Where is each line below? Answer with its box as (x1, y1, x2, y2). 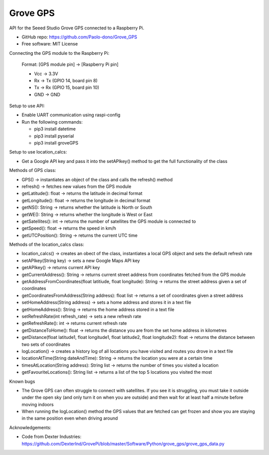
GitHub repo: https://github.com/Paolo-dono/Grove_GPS (21, 34, 137, 40)
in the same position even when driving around (21, 415, 118, 421)
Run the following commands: (21, 119, 83, 125)
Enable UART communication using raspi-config (21, 112, 121, 118)
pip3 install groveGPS (34, 140, 79, 146)
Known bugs (9, 378, 35, 384)
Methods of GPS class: (9, 167, 56, 173)
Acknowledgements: (9, 424, 52, 431)
